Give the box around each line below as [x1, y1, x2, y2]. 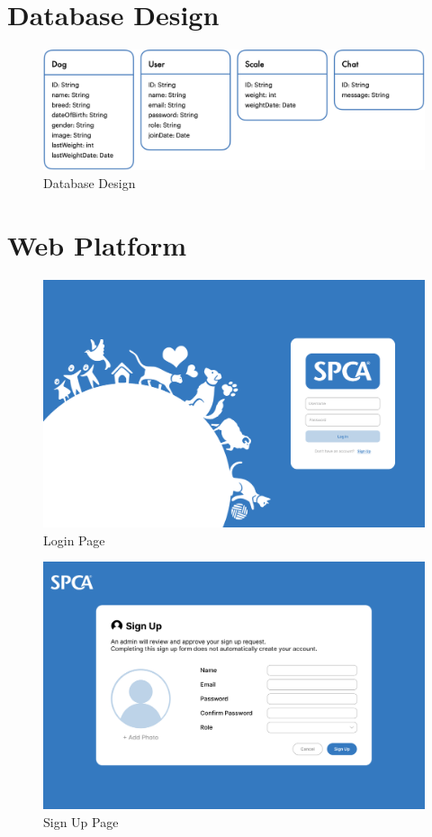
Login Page [43, 530, 105, 549]
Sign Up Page [43, 813, 119, 832]
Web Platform [7, 226, 187, 263]
